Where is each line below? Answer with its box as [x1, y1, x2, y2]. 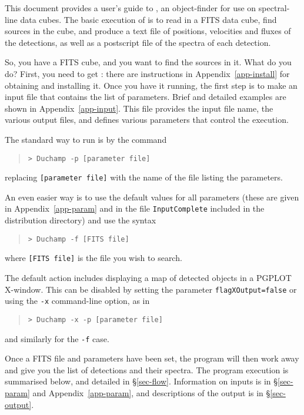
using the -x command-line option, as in [5, 294, 150, 307]
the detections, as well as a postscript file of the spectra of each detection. [5, 36, 271, 48]
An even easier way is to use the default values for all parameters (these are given [5, 190, 299, 203]
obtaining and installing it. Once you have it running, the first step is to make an [5, 79, 298, 91]
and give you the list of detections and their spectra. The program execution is [5, 363, 289, 376]
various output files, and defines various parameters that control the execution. [5, 113, 289, 126]
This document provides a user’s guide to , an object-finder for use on [5, 2, 256, 14]
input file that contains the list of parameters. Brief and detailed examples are [5, 91, 286, 103]
